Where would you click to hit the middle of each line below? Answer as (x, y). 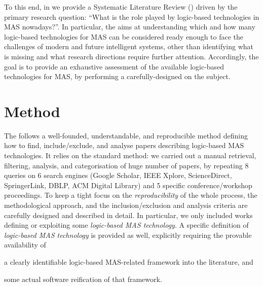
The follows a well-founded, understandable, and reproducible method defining (126, 135)
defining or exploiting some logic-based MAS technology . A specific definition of (126, 225)
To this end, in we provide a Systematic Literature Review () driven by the (121, 7)
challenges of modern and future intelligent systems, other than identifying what (129, 46)
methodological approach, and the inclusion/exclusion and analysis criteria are (126, 205)
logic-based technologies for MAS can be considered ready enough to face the (124, 36)
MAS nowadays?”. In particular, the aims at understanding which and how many (130, 27)
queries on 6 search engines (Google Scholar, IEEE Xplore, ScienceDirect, (118, 175)
